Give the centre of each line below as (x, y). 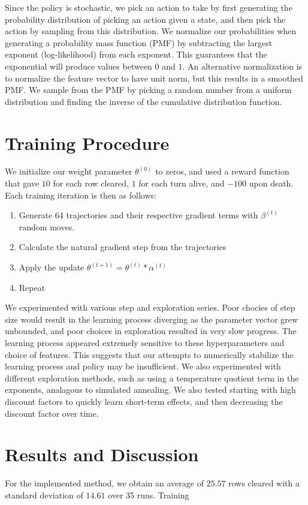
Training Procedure (87, 142)
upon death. (271, 183)
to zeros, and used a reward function (222, 171)
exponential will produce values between (78, 66)
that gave (22, 183)
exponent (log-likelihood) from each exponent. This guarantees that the (136, 54)
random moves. (47, 226)
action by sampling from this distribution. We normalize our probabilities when (151, 31)
